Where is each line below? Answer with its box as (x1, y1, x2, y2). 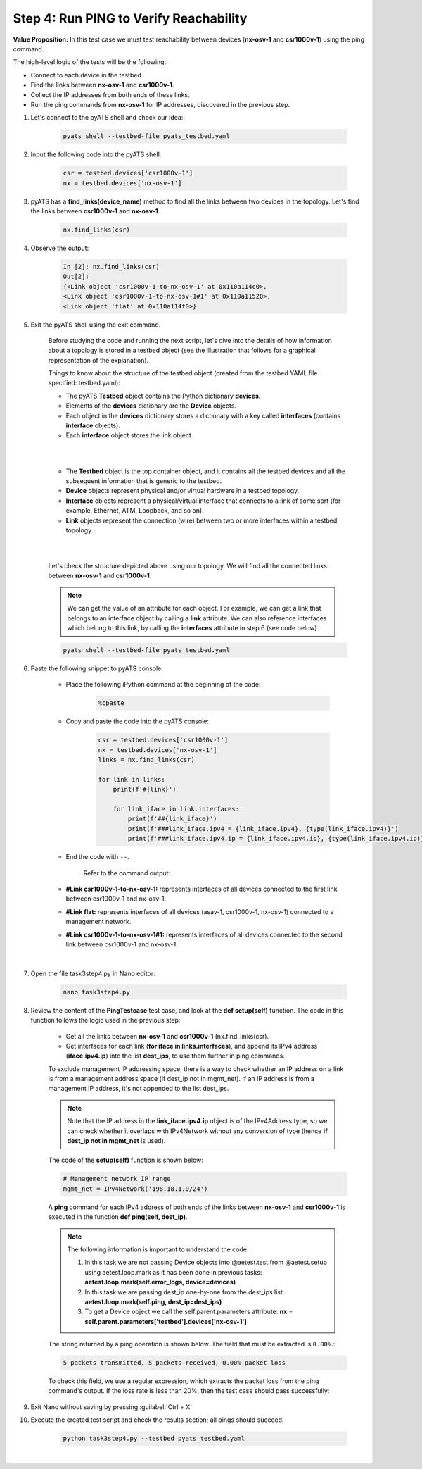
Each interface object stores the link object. (65, 431, 193, 439)
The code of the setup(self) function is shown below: (48, 1156, 204, 1165)
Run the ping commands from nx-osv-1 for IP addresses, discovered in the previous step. (30, 100, 290, 108)
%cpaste (98, 699, 124, 707)
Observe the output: (30, 244, 89, 252)
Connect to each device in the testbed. (30, 70, 143, 79)
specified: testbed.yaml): (48, 379, 121, 387)
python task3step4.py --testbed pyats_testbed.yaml (63, 1434, 245, 1443)
